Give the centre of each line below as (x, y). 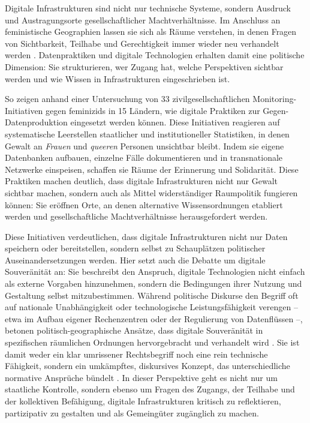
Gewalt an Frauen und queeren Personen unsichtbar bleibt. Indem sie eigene (145, 145)
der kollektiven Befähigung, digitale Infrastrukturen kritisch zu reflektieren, (143, 401)
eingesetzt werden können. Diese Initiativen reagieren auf (175, 122)
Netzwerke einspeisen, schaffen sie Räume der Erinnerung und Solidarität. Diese (152, 169)
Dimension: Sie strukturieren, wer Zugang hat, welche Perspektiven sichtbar (144, 66)
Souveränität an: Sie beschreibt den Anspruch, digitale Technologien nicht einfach (155, 271)
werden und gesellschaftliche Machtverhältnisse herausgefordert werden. (136, 216)
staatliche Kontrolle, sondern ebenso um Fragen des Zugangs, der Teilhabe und (150, 389)
